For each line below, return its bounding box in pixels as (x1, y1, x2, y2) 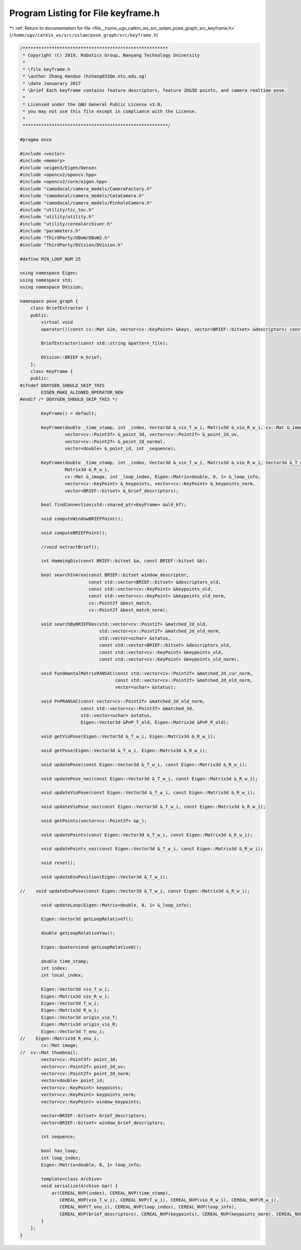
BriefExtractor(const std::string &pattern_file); (41, 340, 168, 346)
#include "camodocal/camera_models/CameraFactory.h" (20, 186, 153, 192)
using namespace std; (20, 277, 73, 283)
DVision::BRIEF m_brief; (41, 354, 102, 360)
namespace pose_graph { (20, 298, 79, 304)
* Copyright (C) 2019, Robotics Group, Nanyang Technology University (23, 53, 200, 58)
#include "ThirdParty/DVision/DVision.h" (20, 242, 123, 248)
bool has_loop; (41, 1148, 79, 1154)
